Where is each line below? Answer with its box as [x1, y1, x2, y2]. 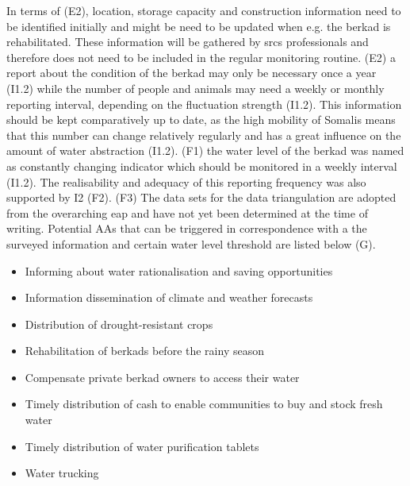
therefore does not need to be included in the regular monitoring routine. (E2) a [6, 48, 396, 65]
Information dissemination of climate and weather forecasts [25, 289, 313, 306]
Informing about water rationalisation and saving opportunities [25, 262, 333, 279]
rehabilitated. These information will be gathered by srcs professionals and [6, 33, 369, 50]
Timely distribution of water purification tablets [25, 438, 259, 454]
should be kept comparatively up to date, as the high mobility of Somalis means [6, 111, 396, 128]
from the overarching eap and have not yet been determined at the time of [6, 204, 368, 221]
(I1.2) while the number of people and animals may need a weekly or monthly [6, 79, 385, 96]
